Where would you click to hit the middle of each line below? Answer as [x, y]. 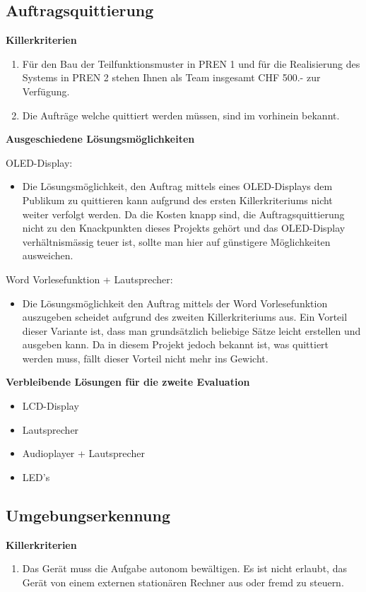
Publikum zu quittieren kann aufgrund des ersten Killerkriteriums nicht [177, 200]
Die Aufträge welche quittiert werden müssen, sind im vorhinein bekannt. [181, 115]
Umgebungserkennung [88, 515]
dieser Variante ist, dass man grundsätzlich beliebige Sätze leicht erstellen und [191, 330]
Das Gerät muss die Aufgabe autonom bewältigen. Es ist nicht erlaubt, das [184, 568]
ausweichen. [48, 255]
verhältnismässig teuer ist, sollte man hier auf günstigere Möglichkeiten [176, 241]
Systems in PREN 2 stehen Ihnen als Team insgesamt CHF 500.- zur [171, 77]
